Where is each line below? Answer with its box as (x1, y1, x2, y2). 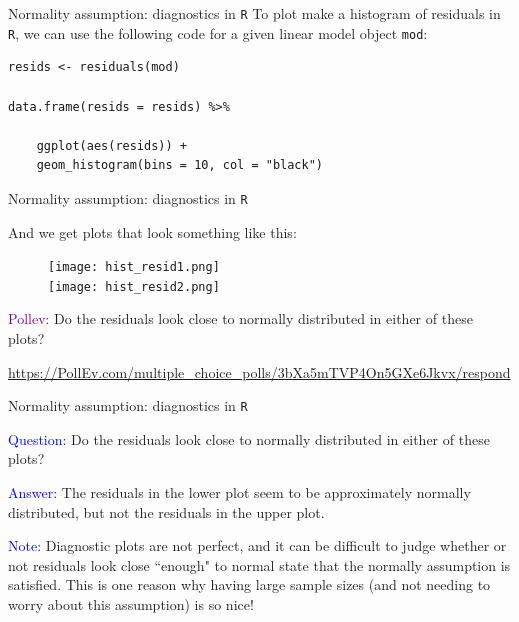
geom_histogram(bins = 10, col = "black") (36, 158, 323, 173)
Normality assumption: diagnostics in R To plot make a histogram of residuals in (8, 3, 501, 23)
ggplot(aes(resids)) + (36, 138, 187, 153)
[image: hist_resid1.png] (48, 260, 220, 275)
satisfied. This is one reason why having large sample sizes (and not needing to (8, 574, 491, 595)
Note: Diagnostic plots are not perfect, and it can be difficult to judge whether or (8, 535, 507, 556)
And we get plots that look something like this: (8, 221, 297, 242)
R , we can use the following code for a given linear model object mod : (8, 22, 428, 43)
